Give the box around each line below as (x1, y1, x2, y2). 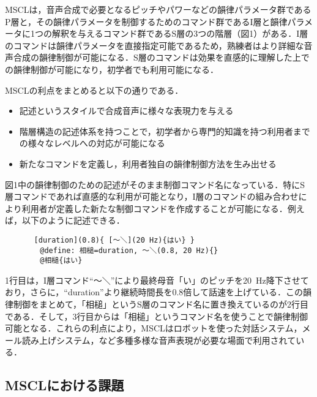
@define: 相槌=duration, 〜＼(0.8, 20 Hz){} (40, 246, 218, 255)
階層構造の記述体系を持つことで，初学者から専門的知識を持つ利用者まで (19, 124, 310, 137)
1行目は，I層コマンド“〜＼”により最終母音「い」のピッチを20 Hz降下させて (5, 273, 309, 286)
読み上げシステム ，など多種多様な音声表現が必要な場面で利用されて (21, 333, 296, 346)
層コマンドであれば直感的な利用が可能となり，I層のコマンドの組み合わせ (5, 190, 299, 203)
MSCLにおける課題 (5, 376, 124, 395)
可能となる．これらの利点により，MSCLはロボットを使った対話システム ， (5, 322, 302, 335)
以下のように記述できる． (21, 214, 125, 227)
